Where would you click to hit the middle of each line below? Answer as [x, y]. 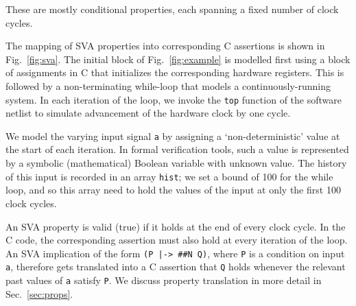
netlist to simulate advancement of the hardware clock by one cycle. [148, 113]
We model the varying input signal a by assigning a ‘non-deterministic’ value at [173, 136]
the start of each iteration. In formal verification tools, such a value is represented [177, 149]
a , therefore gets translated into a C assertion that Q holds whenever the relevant [176, 267]
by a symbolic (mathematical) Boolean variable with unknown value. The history [176, 163]
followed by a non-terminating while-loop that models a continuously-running [168, 85]
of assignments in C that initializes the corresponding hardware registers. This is [175, 72]
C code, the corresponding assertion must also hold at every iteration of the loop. [177, 240]
